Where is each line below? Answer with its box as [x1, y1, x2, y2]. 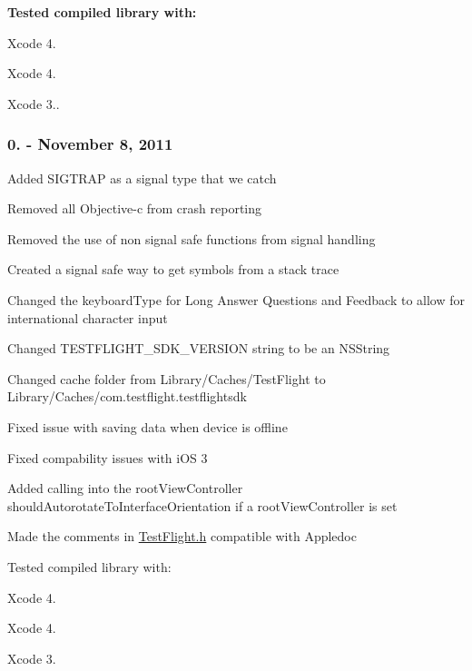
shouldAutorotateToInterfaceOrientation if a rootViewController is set [7, 496, 398, 515]
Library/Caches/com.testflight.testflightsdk [7, 387, 247, 406]
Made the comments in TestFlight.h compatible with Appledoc [7, 527, 357, 546]
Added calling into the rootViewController [7, 479, 243, 498]
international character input [7, 308, 168, 327]
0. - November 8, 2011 [7, 133, 173, 155]
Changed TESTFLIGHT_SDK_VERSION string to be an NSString [7, 339, 390, 358]
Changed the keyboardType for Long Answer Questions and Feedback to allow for [7, 290, 466, 309]
